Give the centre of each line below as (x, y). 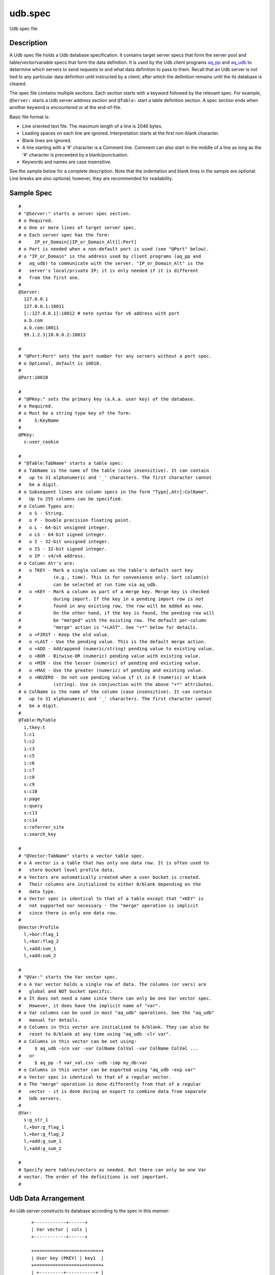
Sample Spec (31, 193)
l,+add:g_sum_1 (43, 1141)
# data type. (37, 891)
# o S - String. (42, 513)
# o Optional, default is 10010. (60, 363)
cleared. (18, 84)
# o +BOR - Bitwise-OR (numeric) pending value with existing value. (110, 656)
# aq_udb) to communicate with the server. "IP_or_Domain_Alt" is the (111, 263)
